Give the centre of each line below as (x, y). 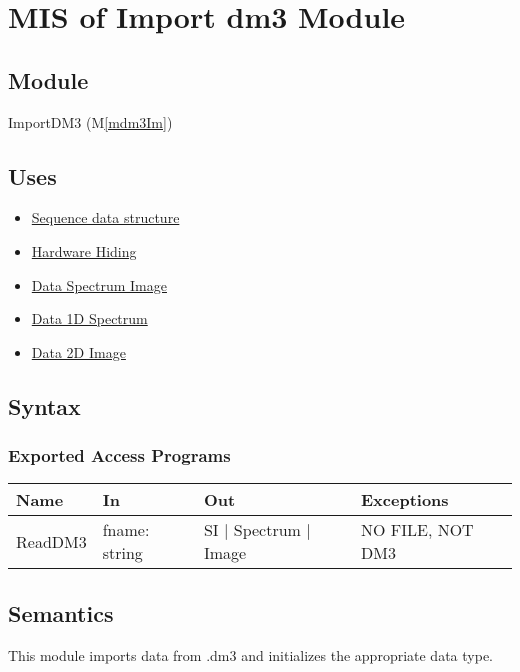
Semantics (61, 612)
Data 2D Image (78, 351)
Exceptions (405, 500)
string (122, 553)
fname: (126, 530)
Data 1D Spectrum (89, 318)
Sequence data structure (105, 217)
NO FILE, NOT (417, 530)
